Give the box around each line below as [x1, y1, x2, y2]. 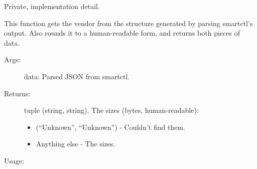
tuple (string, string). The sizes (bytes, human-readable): [24, 105, 199, 115]
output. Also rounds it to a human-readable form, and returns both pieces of [4, 28, 240, 38]
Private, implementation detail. [4, 1, 100, 11]
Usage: [4, 155, 25, 165]
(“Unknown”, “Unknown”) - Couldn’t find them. [36, 121, 185, 132]
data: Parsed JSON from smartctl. [24, 71, 130, 81]
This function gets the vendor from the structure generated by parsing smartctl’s [4, 18, 253, 28]
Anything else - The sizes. [36, 138, 115, 149]
